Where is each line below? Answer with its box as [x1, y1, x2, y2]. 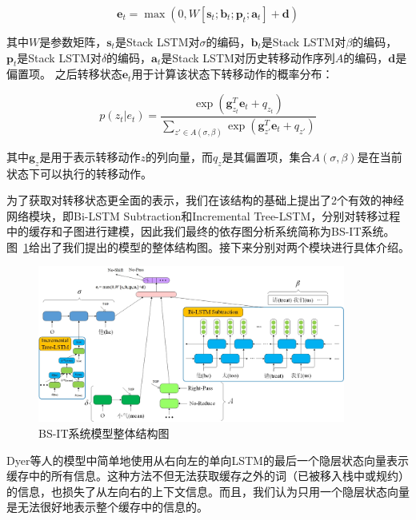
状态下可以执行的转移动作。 [6, 165, 152, 181]
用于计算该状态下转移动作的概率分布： [131, 65, 334, 82]
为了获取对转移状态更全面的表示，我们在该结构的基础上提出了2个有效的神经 [6, 192, 404, 208]
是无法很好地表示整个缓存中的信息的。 [6, 498, 208, 515]
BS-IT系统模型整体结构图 [38, 424, 170, 441]
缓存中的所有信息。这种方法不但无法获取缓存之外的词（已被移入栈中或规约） [6, 467, 410, 484]
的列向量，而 [145, 148, 213, 165]
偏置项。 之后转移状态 [6, 65, 122, 82]
